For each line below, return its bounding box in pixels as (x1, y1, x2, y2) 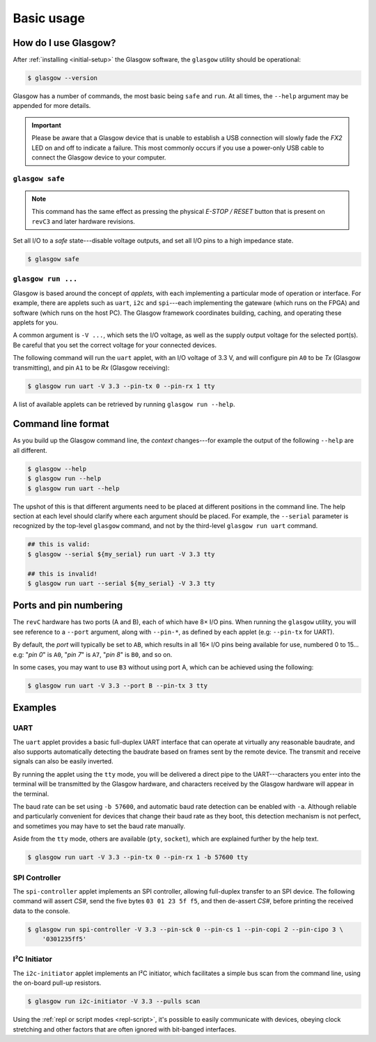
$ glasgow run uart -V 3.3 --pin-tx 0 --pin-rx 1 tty (27, 382, 215, 390)
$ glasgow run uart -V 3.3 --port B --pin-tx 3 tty (27, 681, 208, 690)
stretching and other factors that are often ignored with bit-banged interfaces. (13, 1025, 237, 1034)
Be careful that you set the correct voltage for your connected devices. (13, 341, 217, 349)
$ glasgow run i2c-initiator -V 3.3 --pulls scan (27, 997, 201, 1006)
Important (31, 120, 62, 129)
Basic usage (13, 10, 85, 26)
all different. (13, 446, 48, 454)
